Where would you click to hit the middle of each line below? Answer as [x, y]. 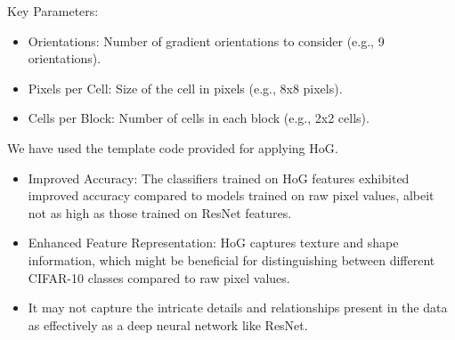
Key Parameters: [53, 11]
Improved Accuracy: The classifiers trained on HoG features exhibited [219, 178]
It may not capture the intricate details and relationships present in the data [238, 308]
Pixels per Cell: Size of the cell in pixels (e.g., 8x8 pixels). [185, 88]
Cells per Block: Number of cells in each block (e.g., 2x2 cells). [199, 118]
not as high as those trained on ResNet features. [160, 212]
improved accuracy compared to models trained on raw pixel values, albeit [231, 195]
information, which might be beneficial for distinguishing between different [232, 259]
